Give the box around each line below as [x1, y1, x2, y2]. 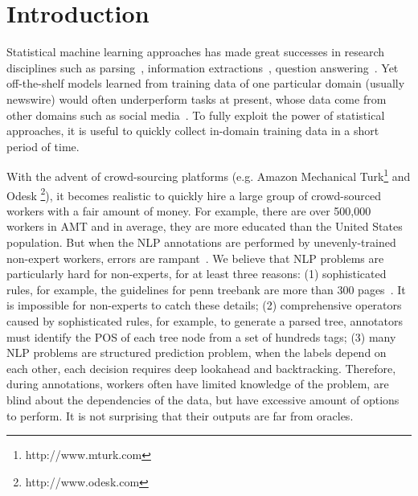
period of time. [6, 137, 80, 154]
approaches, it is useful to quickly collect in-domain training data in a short [6, 122, 379, 139]
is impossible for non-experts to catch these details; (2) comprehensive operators [6, 297, 402, 314]
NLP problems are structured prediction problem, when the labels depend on [6, 344, 387, 361]
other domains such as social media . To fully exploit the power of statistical [6, 106, 385, 123]
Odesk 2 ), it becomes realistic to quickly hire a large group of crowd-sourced [6, 184, 382, 203]
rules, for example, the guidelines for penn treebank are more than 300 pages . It [6, 281, 406, 297]
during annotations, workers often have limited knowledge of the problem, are [6, 375, 389, 392]
